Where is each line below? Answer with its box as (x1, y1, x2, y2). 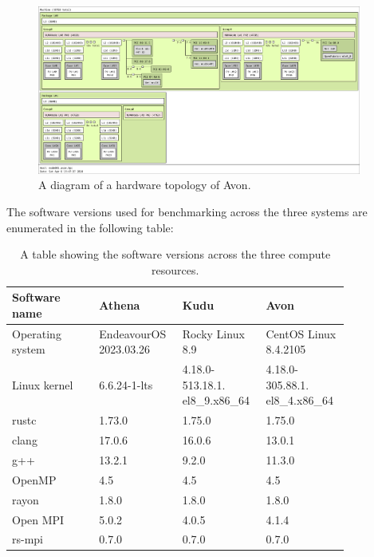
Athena (99, 297, 140, 314)
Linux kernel (12, 376, 73, 393)
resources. (152, 261, 199, 278)
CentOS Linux (266, 325, 337, 342)
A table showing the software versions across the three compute (20, 246, 331, 263)
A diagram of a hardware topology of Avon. (38, 176, 251, 193)
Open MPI (12, 511, 65, 527)
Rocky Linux (182, 325, 245, 342)
